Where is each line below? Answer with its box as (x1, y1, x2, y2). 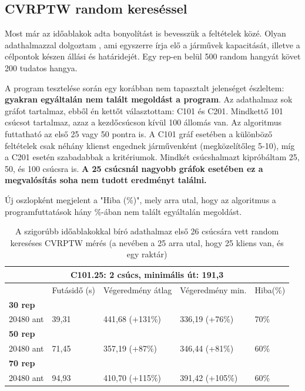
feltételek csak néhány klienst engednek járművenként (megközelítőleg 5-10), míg (5, 139, 295, 151)
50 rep (9, 327, 35, 340)
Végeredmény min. (180, 283, 247, 296)
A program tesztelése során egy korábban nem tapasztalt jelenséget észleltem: (5, 81, 284, 94)
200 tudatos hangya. (5, 61, 78, 74)
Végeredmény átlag (103, 283, 172, 296)
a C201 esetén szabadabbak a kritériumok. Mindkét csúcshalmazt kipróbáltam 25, (5, 151, 300, 163)
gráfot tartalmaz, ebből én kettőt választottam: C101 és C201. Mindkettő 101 (5, 104, 283, 117)
